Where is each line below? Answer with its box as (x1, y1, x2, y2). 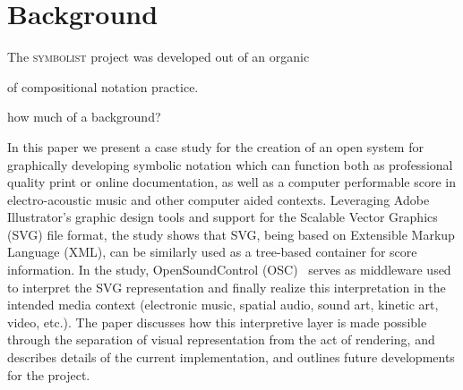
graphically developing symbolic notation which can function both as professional (7, 155, 453, 174)
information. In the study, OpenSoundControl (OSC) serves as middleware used (7, 260, 451, 279)
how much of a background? (7, 107, 161, 126)
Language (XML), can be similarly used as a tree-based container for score (7, 242, 417, 261)
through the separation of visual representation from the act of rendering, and (7, 330, 435, 349)
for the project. (7, 365, 90, 384)
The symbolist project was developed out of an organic (7, 47, 310, 66)
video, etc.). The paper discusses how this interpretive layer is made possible (7, 312, 427, 331)
